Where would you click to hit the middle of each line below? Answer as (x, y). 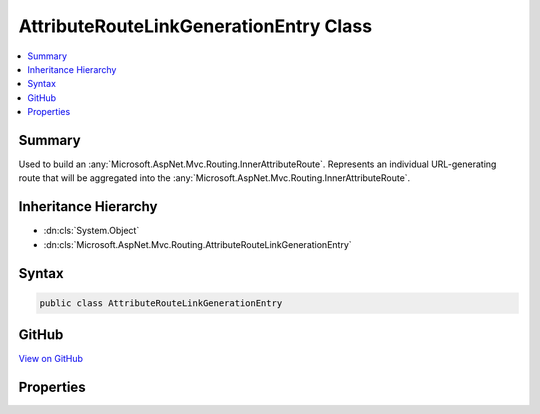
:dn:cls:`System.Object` (91, 231)
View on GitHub (51, 359)
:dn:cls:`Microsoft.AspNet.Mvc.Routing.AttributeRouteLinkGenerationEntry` (197, 244)
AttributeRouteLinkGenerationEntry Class (195, 26)
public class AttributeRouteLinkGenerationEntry (161, 303)
